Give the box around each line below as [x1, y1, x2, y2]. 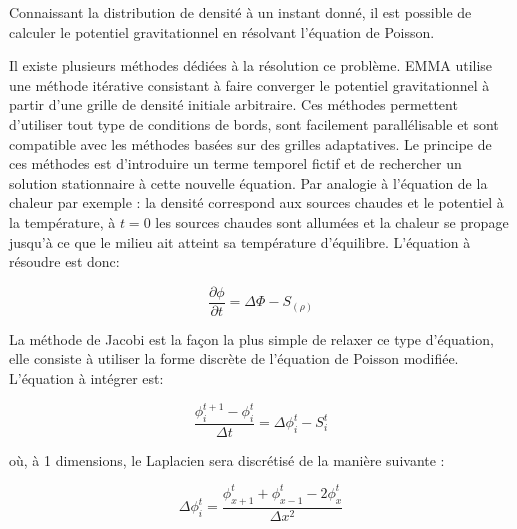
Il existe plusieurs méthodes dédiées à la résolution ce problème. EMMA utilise [9, 55, 493, 76]
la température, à [9, 211, 116, 232]
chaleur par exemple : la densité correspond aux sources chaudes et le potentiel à [9, 192, 504, 213]
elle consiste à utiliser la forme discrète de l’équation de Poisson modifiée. [9, 348, 459, 369]
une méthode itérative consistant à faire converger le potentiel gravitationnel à [9, 74, 490, 95]
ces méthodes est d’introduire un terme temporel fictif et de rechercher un [9, 153, 462, 174]
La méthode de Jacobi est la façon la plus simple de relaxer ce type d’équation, [9, 328, 494, 349]
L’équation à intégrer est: [9, 367, 164, 388]
